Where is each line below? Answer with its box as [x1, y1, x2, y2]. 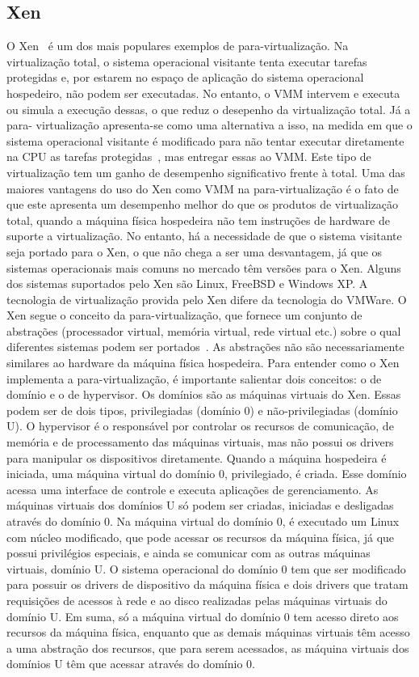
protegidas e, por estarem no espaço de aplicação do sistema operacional [6, 69, 364, 86]
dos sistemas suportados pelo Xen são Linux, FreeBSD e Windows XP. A [6, 275, 368, 292]
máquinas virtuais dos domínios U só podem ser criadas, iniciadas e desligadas [6, 497, 394, 514]
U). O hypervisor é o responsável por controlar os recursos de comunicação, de [6, 417, 394, 434]
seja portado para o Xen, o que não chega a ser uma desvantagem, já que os [6, 243, 383, 260]
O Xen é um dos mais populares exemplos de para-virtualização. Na [6, 37, 349, 54]
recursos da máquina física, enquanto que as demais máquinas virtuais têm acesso [6, 624, 410, 641]
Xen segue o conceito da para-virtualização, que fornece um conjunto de [6, 307, 362, 324]
